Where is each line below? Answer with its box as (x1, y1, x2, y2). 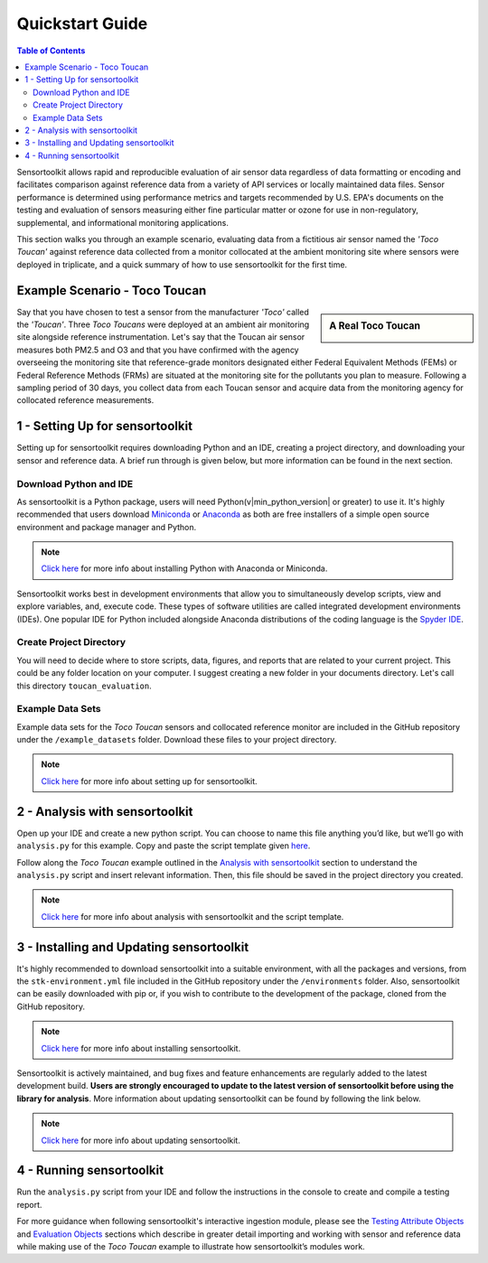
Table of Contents (16, 45, 86, 56)
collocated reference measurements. (16, 395, 155, 406)
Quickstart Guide (16, 14, 148, 33)
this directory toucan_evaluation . (16, 680, 153, 691)
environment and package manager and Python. (16, 521, 197, 532)
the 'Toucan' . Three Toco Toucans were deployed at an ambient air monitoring (16, 319, 310, 330)
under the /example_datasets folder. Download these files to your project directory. (16, 734, 337, 745)
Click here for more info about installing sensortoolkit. (41, 1043, 241, 1053)
